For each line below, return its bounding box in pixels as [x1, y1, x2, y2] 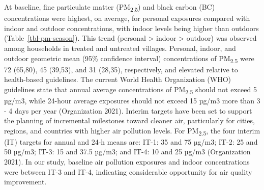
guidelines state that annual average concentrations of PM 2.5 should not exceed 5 [4, 84, 257, 96]
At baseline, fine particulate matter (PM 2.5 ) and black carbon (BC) [4, 2, 215, 13]
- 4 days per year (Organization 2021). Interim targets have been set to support [4, 105, 252, 116]
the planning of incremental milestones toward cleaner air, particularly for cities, [4, 115, 255, 126]
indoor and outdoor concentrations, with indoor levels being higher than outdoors [4, 22, 259, 33]
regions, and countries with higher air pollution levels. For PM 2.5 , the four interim [4, 125, 260, 137]
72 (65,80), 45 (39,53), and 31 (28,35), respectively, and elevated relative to [4, 64, 238, 74]
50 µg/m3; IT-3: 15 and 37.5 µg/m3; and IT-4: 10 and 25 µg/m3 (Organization [4, 146, 251, 157]
